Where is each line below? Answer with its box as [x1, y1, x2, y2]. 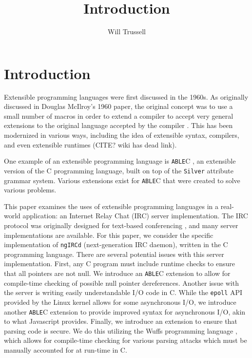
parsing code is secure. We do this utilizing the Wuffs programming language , [4, 325, 237, 336]
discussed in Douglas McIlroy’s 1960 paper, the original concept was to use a [4, 101, 233, 111]
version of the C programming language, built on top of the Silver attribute [4, 165, 234, 175]
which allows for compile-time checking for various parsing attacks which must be [4, 335, 247, 345]
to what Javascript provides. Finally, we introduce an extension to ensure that [4, 316, 237, 326]
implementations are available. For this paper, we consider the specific [4, 230, 213, 240]
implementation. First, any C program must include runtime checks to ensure [4, 258, 235, 269]
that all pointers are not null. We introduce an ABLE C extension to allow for [4, 268, 231, 278]
